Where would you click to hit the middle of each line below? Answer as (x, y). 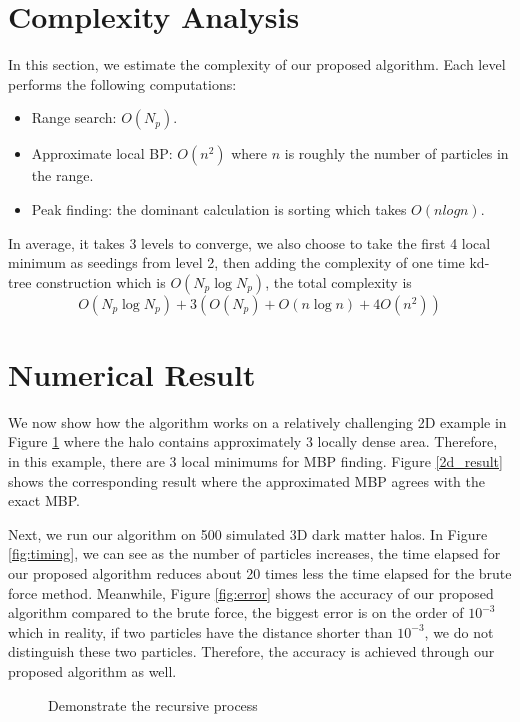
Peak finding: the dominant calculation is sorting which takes (219, 208)
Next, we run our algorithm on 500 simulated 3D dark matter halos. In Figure (248, 533)
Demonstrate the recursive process (153, 704)
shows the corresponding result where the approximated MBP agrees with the (246, 480)
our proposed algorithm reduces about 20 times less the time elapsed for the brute (260, 572)
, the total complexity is (338, 281)
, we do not (459, 631)
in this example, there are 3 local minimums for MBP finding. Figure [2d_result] (255, 461)
